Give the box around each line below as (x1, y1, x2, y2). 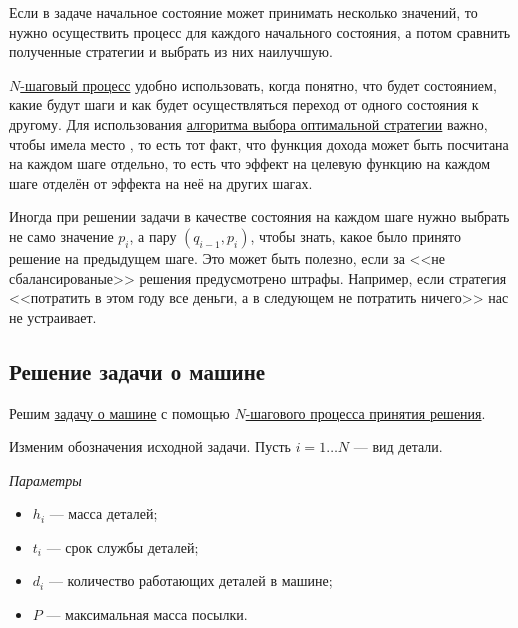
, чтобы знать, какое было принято (250, 225, 462, 246)
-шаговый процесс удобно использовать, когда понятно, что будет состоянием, (20, 74, 497, 95)
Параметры (9, 469, 82, 490)
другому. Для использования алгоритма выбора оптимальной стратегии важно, (9, 113, 488, 134)
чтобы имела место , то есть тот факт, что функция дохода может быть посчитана (9, 133, 509, 154)
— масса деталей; (49, 503, 158, 524)
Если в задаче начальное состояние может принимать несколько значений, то (9, 2, 478, 22)
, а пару (129, 225, 177, 246)
